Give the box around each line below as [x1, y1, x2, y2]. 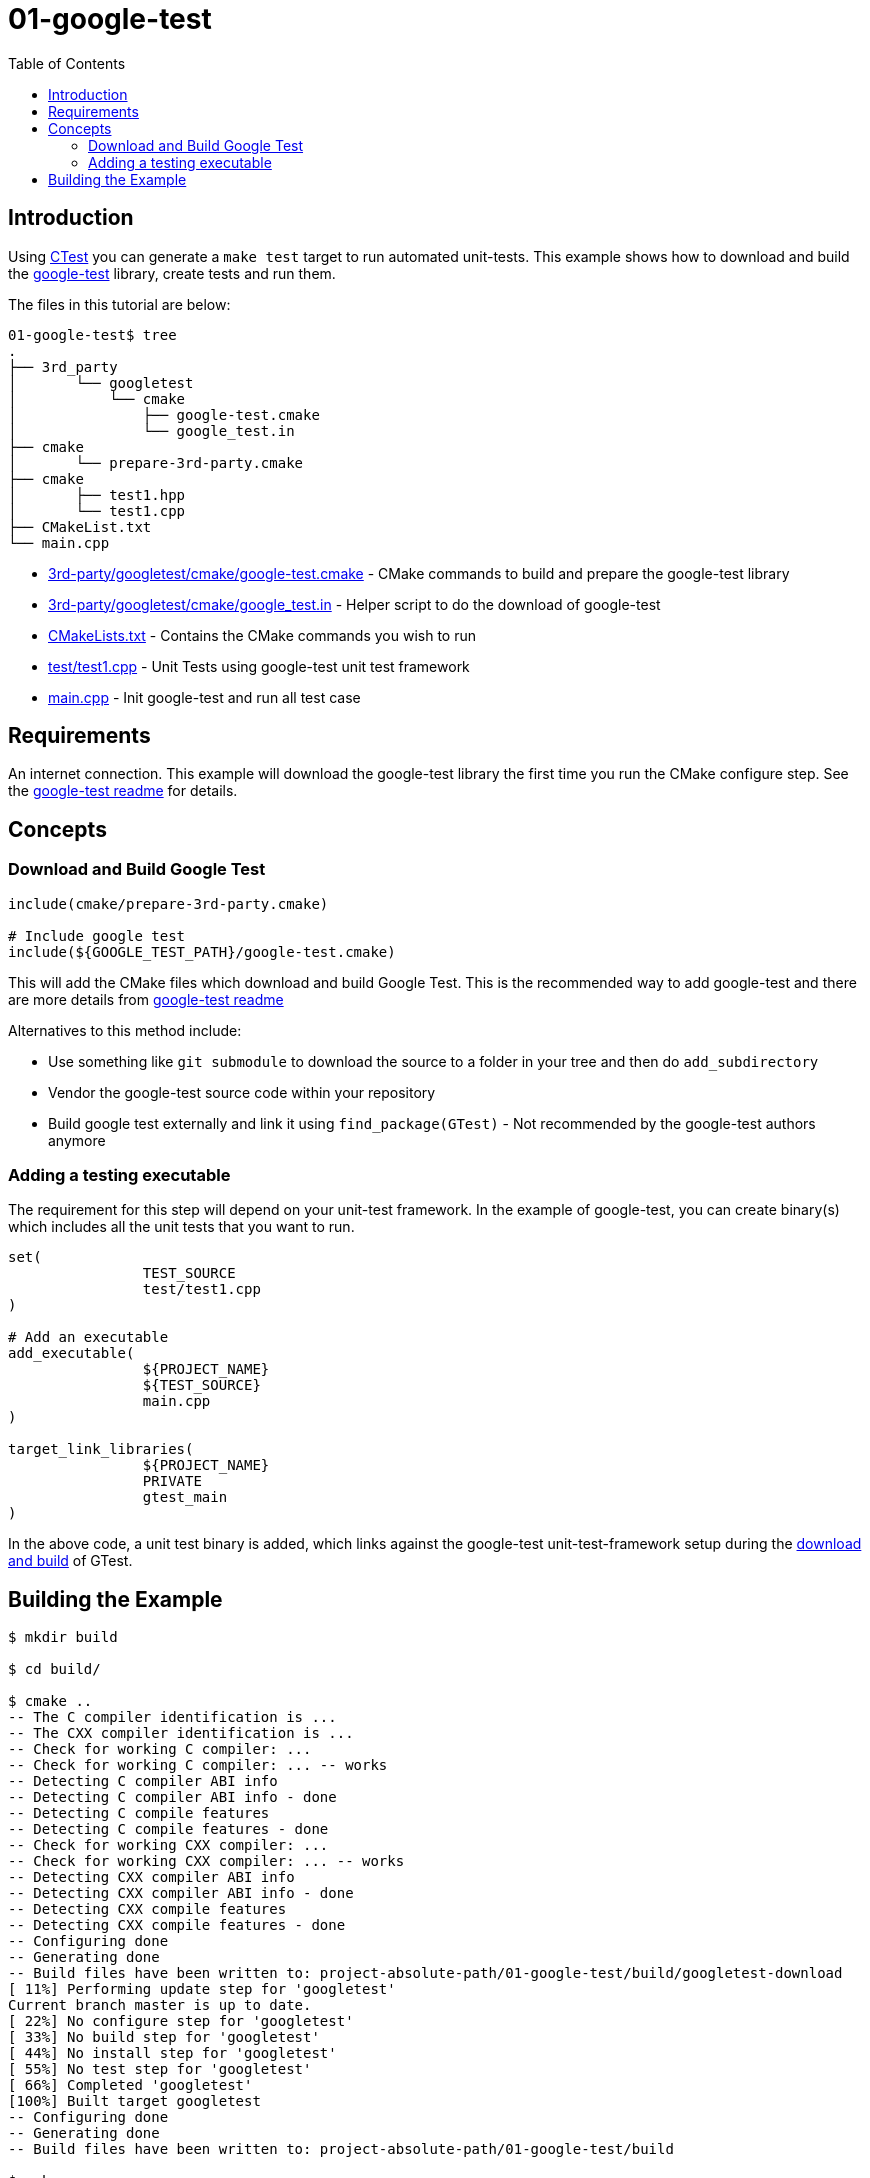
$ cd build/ [8, 1661, 101, 1678]
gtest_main [142, 1489, 228, 1506]
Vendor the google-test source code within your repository [48, 1083, 436, 1101]
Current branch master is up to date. [8, 1997, 312, 2014]
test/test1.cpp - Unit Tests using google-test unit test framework [48, 657, 470, 675]
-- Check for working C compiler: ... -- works [8, 1757, 388, 1774]
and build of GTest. [8, 1552, 133, 1570]
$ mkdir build [8, 1629, 118, 1646]
